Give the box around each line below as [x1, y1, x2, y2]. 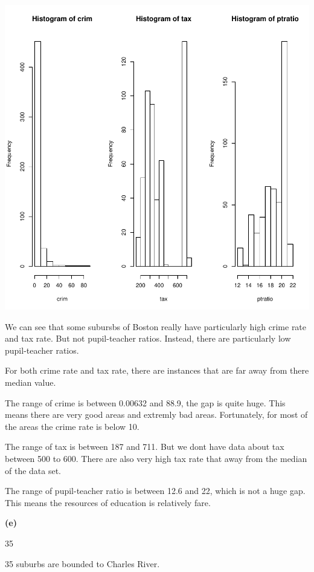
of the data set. [5, 464, 62, 476]
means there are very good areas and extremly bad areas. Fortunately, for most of [5, 408, 308, 421]
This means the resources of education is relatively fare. [5, 496, 211, 509]
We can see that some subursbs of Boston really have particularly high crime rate [5, 320, 307, 333]
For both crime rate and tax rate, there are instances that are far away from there [5, 364, 309, 377]
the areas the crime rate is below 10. [5, 420, 139, 432]
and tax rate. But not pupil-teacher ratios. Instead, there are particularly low [5, 332, 291, 345]
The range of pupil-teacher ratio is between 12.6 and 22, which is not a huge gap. [5, 484, 306, 497]
